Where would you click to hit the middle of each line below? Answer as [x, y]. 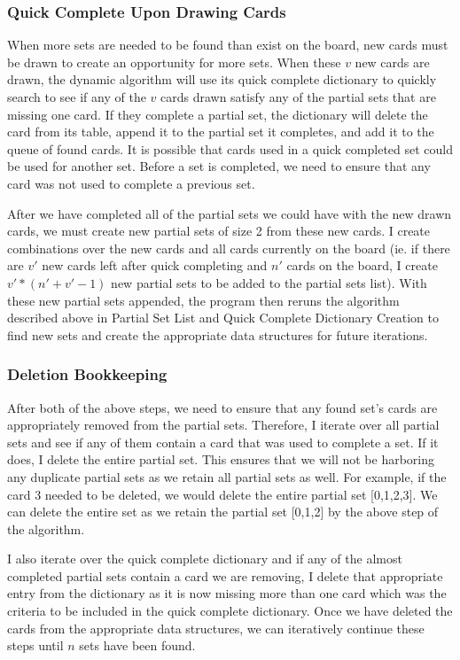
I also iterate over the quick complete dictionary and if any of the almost [205, 559]
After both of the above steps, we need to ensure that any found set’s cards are [222, 407]
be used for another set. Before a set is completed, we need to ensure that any [219, 166]
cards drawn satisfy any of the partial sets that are [298, 97]
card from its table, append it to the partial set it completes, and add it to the [221, 132]
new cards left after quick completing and [155, 265]
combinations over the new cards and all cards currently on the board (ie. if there [229, 248]
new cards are [392, 62]
